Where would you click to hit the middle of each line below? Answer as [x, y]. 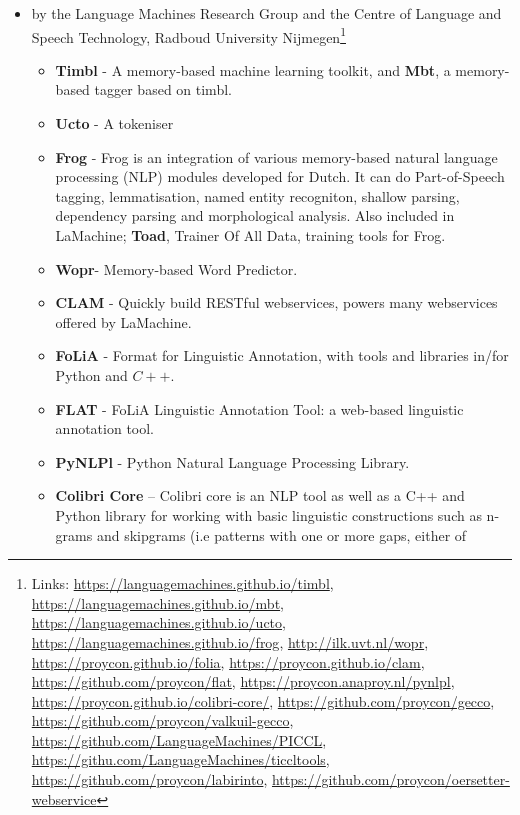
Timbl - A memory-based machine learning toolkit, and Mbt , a [253, 69]
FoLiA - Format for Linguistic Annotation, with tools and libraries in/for [282, 355]
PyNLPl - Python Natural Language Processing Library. [232, 461]
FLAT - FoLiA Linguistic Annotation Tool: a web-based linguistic [259, 408]
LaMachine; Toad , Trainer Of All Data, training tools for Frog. [250, 235]
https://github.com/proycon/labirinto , [149, 779]
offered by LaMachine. [123, 321]
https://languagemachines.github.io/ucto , [158, 622]
